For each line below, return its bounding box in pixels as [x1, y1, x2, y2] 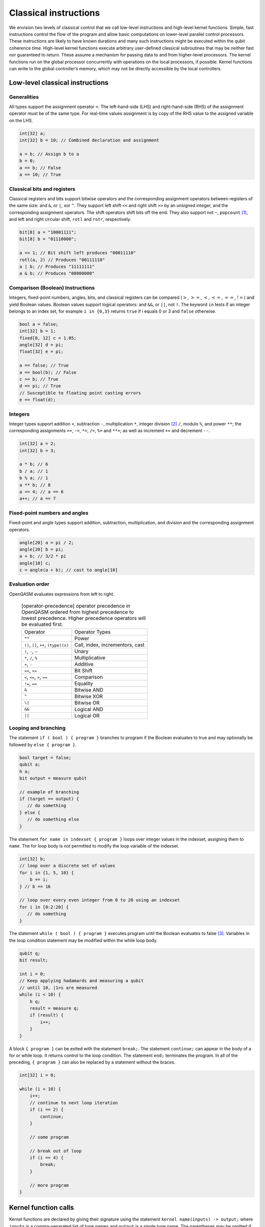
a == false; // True [19, 363, 69, 368]
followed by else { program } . [9, 742, 77, 747]
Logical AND [74, 706, 104, 713]
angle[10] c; [19, 560, 51, 566]
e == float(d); [19, 397, 56, 402]
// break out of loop [29, 1148, 82, 1153]
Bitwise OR [74, 699, 100, 706]
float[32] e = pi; [19, 349, 64, 354]
